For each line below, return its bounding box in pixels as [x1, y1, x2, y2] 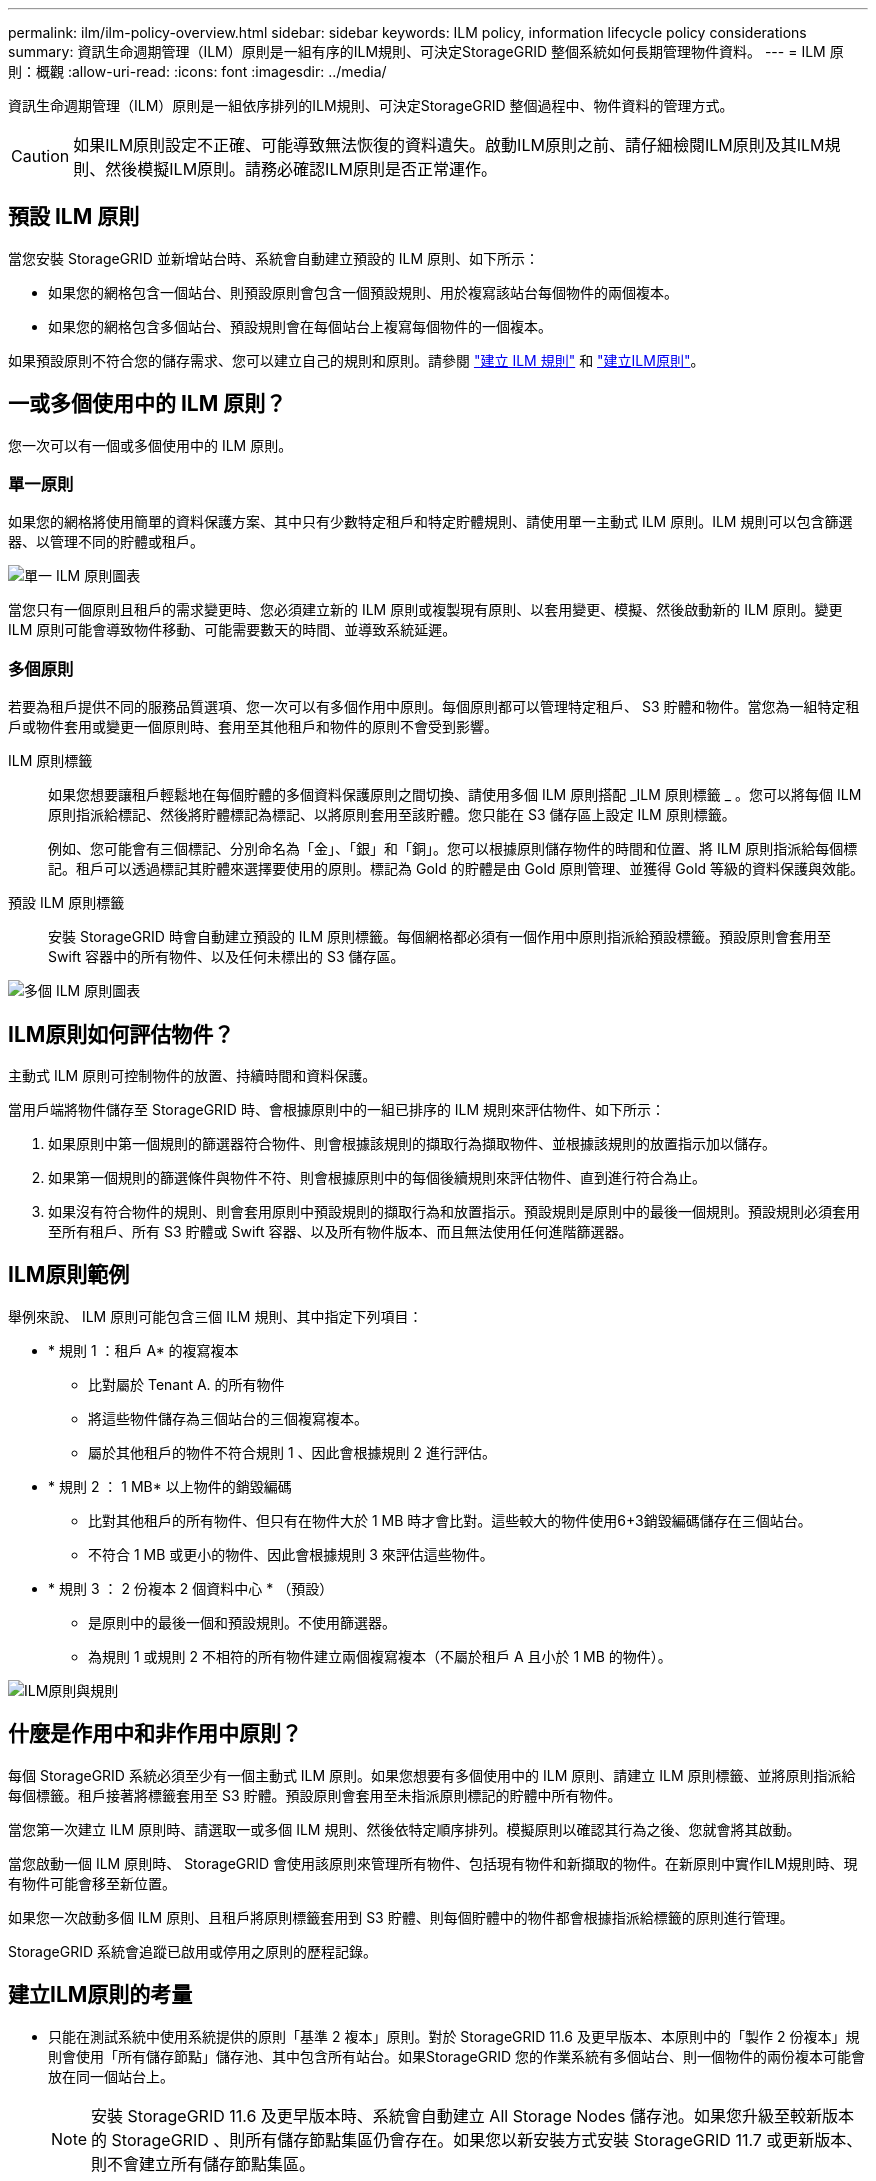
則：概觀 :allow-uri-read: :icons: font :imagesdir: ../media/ [8, 63, 387, 80]
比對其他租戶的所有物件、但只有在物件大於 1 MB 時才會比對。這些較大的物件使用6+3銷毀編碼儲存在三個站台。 [88, 1511, 812, 1529]
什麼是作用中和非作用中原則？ [8, 1721, 302, 1747]
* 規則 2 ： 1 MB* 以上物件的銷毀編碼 [48, 1477, 292, 1495]
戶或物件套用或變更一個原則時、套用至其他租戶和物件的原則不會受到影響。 [8, 718, 498, 736]
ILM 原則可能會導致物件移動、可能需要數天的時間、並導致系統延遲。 [8, 621, 457, 639]
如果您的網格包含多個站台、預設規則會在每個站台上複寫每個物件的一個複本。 [48, 317, 552, 335]
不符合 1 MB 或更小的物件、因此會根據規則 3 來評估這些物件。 [88, 1545, 494, 1563]
